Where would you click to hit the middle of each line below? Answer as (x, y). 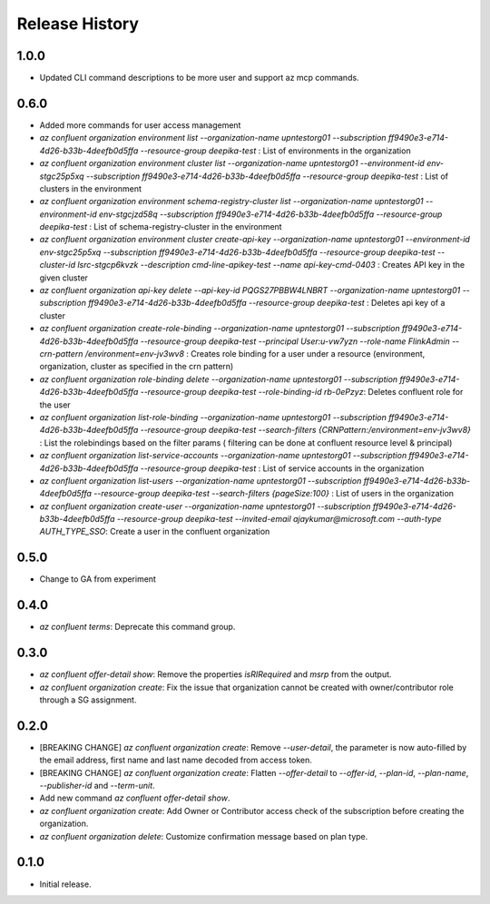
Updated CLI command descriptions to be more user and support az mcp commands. (199, 78)
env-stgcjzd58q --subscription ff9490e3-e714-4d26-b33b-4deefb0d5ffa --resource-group (270, 214)
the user (55, 405)
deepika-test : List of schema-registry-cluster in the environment (161, 227)
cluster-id (58, 265)
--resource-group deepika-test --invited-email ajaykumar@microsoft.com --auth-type (279, 519)
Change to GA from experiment (98, 579)
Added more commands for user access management (140, 125)
